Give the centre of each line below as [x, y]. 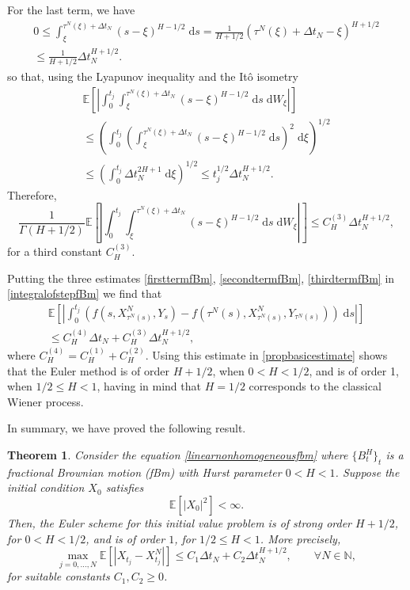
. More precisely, [300, 538]
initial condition [46, 487]
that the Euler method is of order [88, 370]
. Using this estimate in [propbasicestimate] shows [266, 355]
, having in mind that [149, 386]
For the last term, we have [71, 10]
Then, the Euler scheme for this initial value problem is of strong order [180, 523]
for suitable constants [59, 576]
